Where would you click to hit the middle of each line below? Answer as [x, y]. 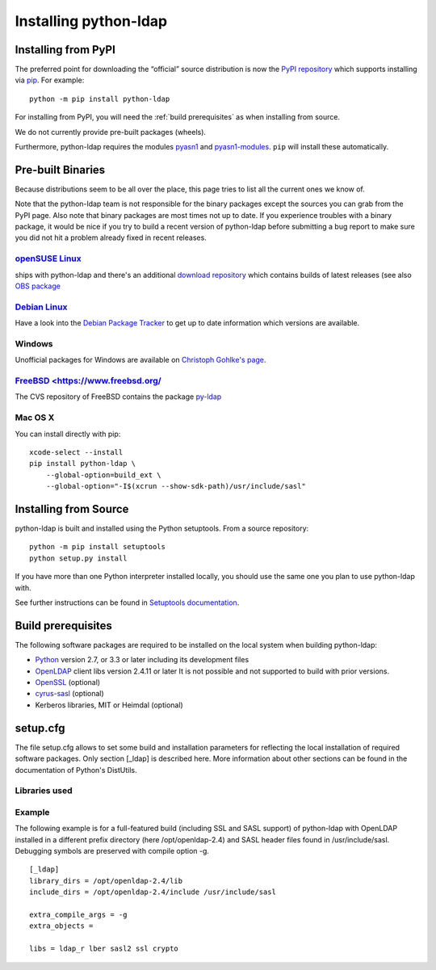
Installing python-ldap [91, 21]
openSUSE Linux [48, 258]
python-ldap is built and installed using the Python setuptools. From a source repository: [162, 528]
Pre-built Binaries [60, 170]
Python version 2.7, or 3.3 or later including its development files [142, 660]
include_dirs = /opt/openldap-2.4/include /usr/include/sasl [153, 892]
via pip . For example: [50, 80]
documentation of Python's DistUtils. [76, 770]
